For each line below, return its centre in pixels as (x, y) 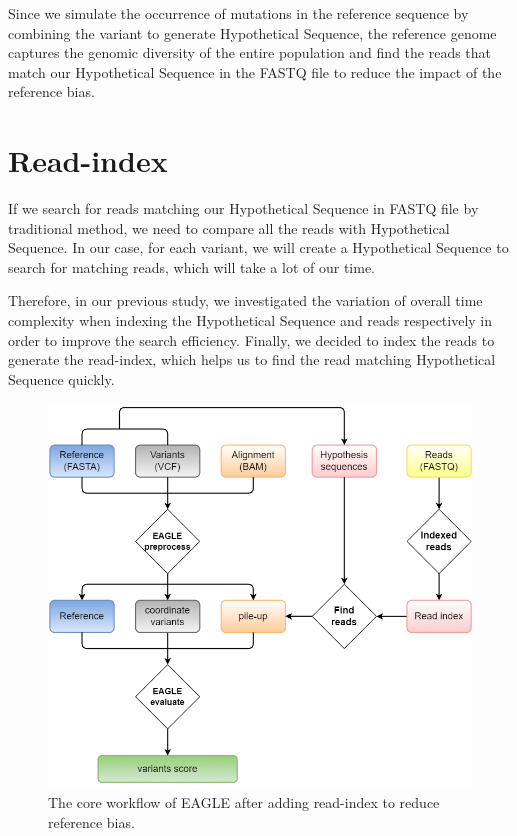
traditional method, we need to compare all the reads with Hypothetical (229, 227)
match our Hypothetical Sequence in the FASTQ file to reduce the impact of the (255, 71)
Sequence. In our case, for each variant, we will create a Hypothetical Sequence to (258, 247)
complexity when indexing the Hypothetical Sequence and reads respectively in (250, 320)
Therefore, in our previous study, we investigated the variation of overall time (245, 300)
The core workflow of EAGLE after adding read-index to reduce (244, 801)
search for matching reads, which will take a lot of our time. (192, 266)
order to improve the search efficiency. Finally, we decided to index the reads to (251, 339)
